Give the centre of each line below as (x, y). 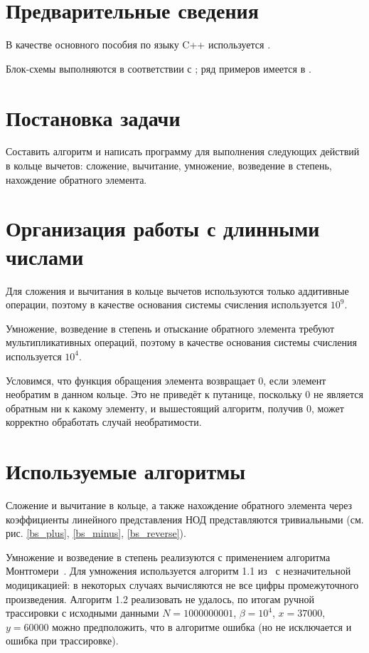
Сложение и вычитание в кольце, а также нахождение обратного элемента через (179, 505)
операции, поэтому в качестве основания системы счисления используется (167, 304)
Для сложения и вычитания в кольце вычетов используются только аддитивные (177, 290)
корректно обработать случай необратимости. (104, 422)
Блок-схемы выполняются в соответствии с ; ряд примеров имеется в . (159, 68)
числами (45, 256)
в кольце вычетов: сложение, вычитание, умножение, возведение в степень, (169, 166)
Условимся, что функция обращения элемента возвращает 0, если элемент (166, 380)
